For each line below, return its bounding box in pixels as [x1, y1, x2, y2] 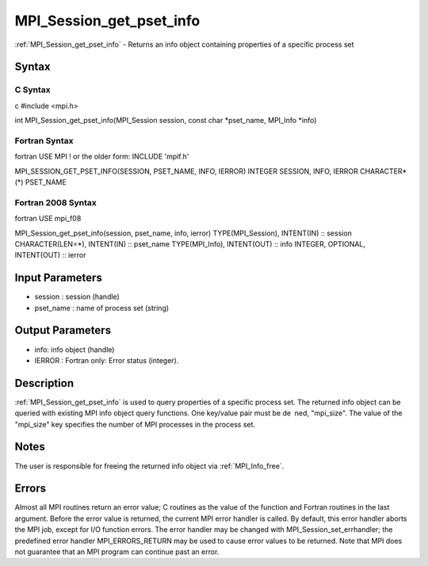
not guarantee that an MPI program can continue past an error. [14, 547, 220, 556]
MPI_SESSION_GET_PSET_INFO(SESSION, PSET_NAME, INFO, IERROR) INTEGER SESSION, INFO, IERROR [14, 166, 358, 176]
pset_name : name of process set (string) [34, 303, 170, 312]
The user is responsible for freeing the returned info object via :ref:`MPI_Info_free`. [14, 461, 285, 471]
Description [14, 377, 75, 390]
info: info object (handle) [34, 345, 115, 354]
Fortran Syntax [14, 135, 74, 146]
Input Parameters [14, 271, 102, 285]
